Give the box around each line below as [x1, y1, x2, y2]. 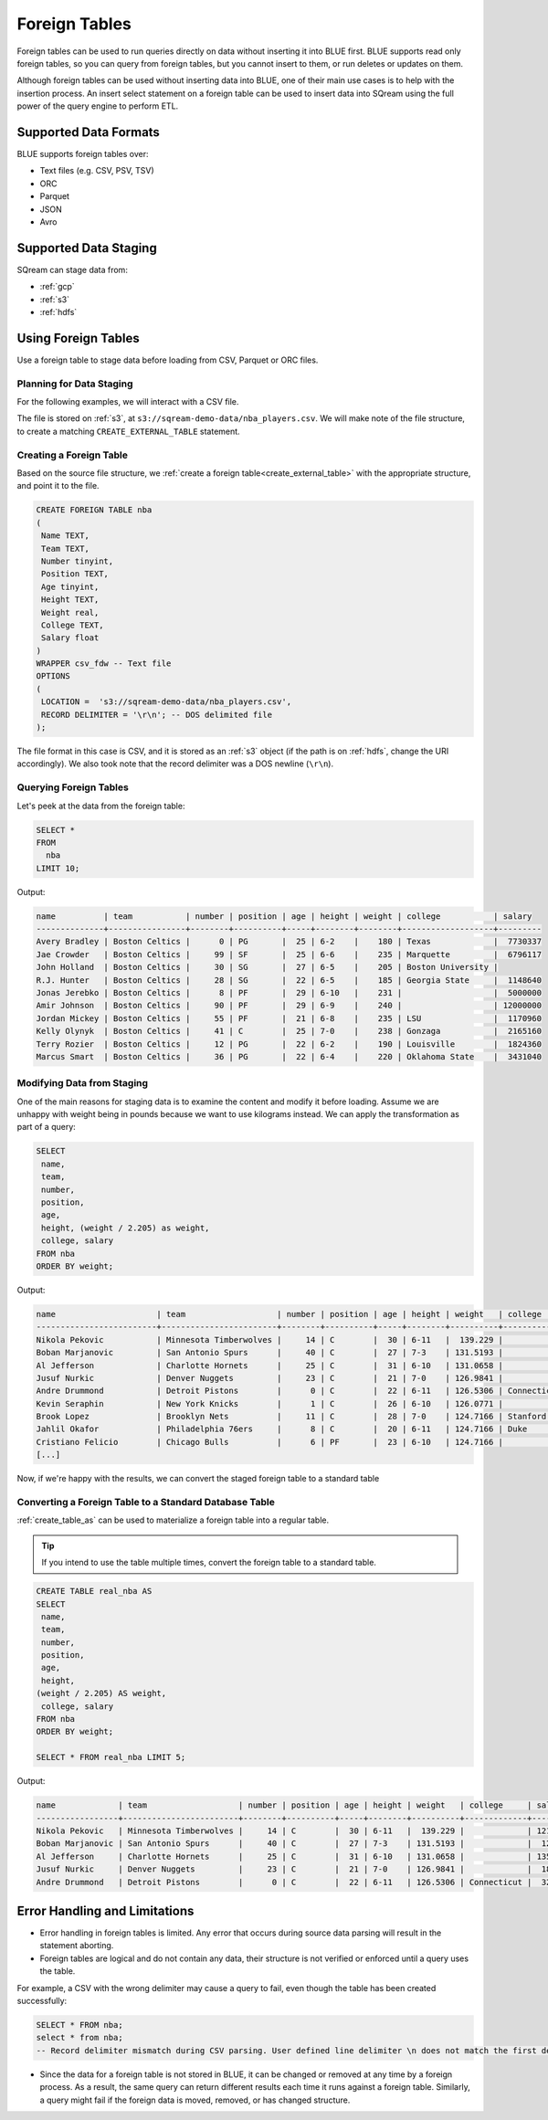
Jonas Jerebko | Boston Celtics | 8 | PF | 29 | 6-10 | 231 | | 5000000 [36, 987, 543, 998]
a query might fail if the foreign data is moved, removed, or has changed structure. [39, 2094, 351, 2105]
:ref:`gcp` [39, 281, 75, 292]
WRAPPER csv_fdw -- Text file [36, 659, 172, 669]
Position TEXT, [41, 569, 110, 579]
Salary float [41, 633, 100, 643]
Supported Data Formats [16, 124, 160, 140]
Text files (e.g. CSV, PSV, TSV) [39, 165, 154, 176]
